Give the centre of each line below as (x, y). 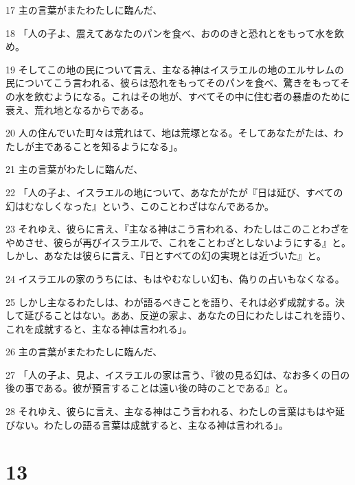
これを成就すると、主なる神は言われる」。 (99, 328)
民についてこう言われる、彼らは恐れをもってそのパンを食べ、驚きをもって (173, 83)
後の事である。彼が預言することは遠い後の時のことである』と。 (150, 388)
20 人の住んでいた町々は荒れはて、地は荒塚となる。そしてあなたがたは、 (170, 133)
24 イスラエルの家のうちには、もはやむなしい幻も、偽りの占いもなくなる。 (175, 278)
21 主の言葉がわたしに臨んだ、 (75, 169)
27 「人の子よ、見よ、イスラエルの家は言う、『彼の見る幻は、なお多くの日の (178, 374)
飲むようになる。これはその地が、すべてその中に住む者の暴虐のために (192, 96)
